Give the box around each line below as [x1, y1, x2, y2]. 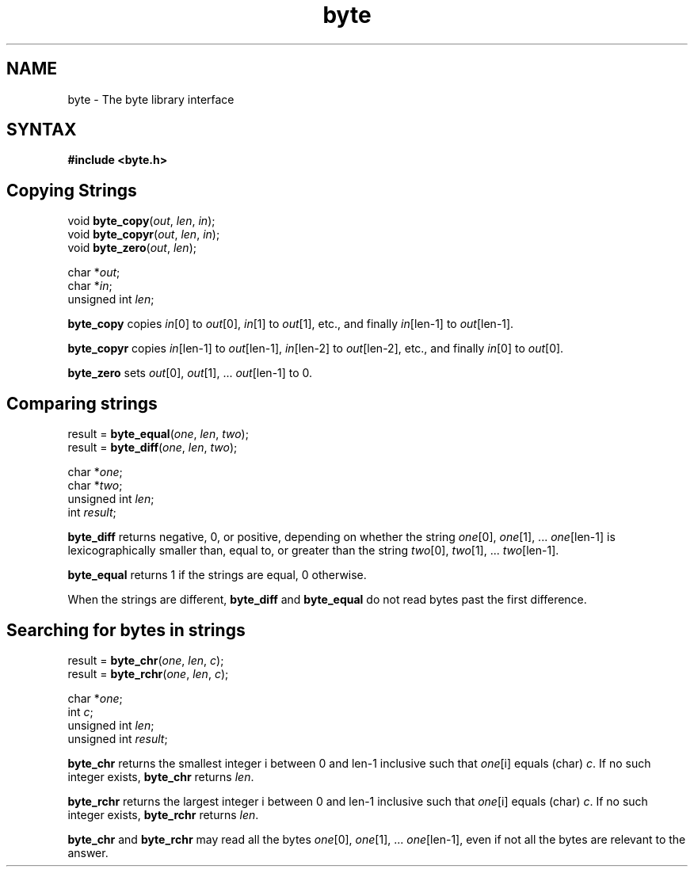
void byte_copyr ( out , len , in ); [67, 227, 220, 242]
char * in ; [67, 279, 112, 293]
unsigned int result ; [67, 731, 168, 745]
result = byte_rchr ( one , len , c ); [67, 666, 229, 680]
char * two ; [67, 478, 123, 493]
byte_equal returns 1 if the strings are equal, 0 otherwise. [67, 568, 367, 582]
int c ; [67, 704, 93, 719]
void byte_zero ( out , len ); [67, 241, 196, 255]
